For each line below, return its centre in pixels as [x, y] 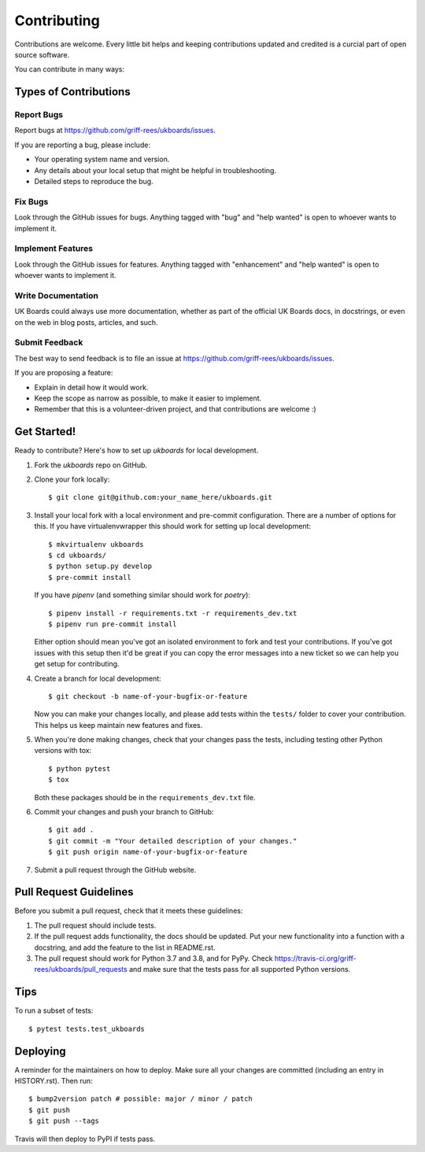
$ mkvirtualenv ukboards [96, 544]
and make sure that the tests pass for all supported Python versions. [240, 969]
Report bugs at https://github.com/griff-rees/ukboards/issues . [115, 131]
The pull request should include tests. [95, 925]
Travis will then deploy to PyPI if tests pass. [85, 1139]
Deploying [40, 1051]
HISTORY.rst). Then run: [54, 1081]
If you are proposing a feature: [64, 373]
